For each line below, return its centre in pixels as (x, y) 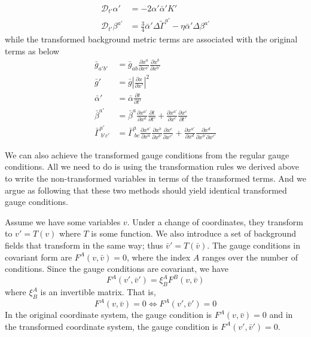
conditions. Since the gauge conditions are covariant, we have (117, 269)
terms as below (32, 50)
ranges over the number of (250, 257)
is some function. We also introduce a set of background (193, 233)
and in (281, 315)
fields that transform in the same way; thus (84, 245)
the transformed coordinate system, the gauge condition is (112, 326)
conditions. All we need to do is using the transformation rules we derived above (152, 166)
